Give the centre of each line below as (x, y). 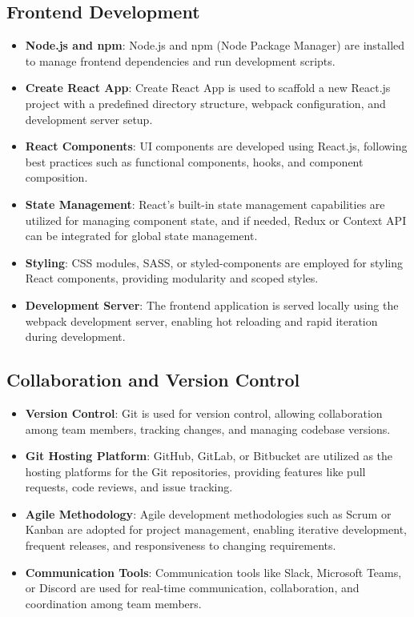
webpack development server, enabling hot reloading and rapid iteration (201, 321)
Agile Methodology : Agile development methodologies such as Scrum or (208, 513)
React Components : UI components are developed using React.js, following (216, 146)
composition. (56, 177)
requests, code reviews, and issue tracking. (129, 487)
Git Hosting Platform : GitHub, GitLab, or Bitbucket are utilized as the (209, 456)
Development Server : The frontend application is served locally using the (212, 304)
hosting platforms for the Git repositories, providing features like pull (195, 471)
